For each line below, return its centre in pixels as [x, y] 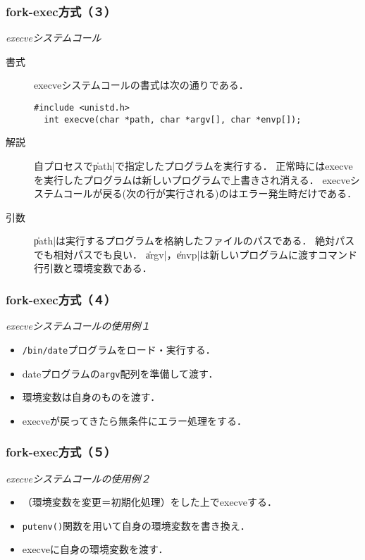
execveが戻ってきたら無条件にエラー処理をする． [134, 420]
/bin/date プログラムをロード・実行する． [119, 349]
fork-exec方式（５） [61, 452]
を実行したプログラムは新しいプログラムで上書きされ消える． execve [192, 179]
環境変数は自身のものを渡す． [91, 397]
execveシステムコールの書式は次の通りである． [141, 85]
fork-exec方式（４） [61, 299]
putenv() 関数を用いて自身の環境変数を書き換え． [136, 525]
